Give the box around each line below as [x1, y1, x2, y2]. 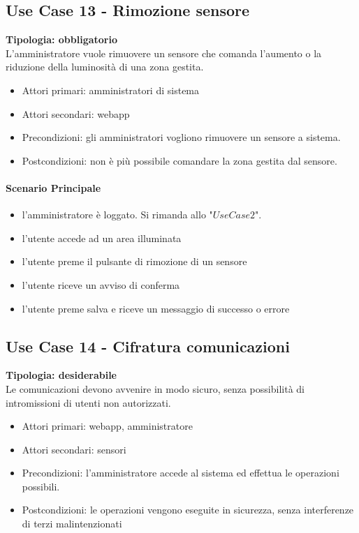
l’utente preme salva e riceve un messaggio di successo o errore [22, 301, 290, 315]
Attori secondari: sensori [22, 442, 126, 456]
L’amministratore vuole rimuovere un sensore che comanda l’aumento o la [6, 45, 322, 60]
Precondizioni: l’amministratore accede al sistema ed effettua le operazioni [22, 465, 339, 480]
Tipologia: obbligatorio [6, 32, 118, 47]
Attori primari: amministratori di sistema [22, 82, 200, 97]
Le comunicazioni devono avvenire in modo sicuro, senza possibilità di [6, 381, 305, 396]
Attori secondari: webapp [22, 106, 130, 121]
